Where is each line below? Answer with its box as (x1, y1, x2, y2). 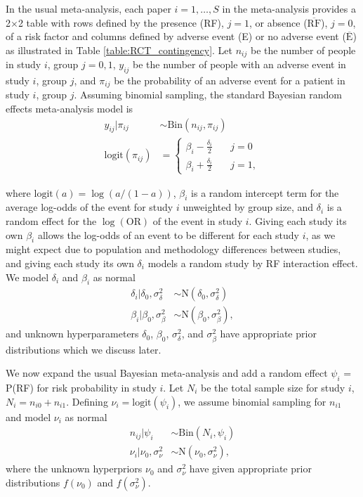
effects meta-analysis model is (6, 101, 133, 116)
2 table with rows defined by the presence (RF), (18, 15, 224, 30)
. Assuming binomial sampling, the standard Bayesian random (74, 87, 342, 102)
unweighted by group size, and (183, 200, 314, 214)
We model (6, 269, 49, 284)
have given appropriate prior (189, 461, 312, 476)
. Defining (66, 394, 108, 408)
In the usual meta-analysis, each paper (6, 1, 171, 15)
